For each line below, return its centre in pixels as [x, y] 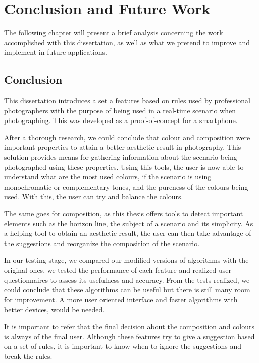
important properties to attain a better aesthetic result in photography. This [123, 147]
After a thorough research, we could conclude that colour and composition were [127, 137]
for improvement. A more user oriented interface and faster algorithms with [121, 299]
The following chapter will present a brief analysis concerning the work [114, 33]
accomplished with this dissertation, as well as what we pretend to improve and [127, 42]
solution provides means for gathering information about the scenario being [121, 157]
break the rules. [28, 356]
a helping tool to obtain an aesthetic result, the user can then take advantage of [128, 233]
